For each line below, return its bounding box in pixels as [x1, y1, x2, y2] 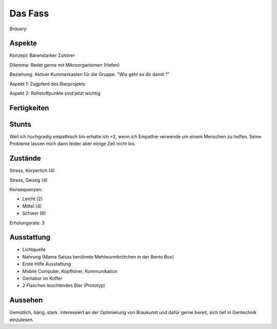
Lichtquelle [22, 246, 46, 253]
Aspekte [9, 39, 37, 48]
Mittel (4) [22, 203, 42, 209]
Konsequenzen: [9, 186, 43, 192]
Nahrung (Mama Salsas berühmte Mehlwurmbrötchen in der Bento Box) [22, 254, 174, 260]
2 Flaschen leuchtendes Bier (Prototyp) [22, 282, 105, 288]
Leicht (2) [22, 196, 43, 202]
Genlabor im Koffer [22, 275, 63, 282]
